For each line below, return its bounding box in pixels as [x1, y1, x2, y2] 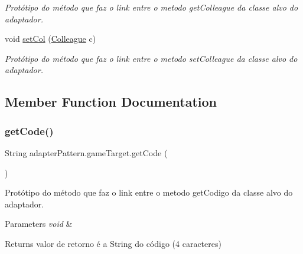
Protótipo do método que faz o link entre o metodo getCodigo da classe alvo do [5, 186, 293, 199]
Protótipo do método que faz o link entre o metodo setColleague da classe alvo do [5, 52, 298, 64]
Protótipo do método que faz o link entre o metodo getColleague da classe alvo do [5, 1, 298, 13]
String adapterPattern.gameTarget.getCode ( [5, 146, 168, 159]
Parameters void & [5, 217, 73, 230]
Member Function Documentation [5, 93, 217, 111]
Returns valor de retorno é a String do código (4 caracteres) [5, 237, 221, 249]
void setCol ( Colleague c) [5, 32, 96, 45]
